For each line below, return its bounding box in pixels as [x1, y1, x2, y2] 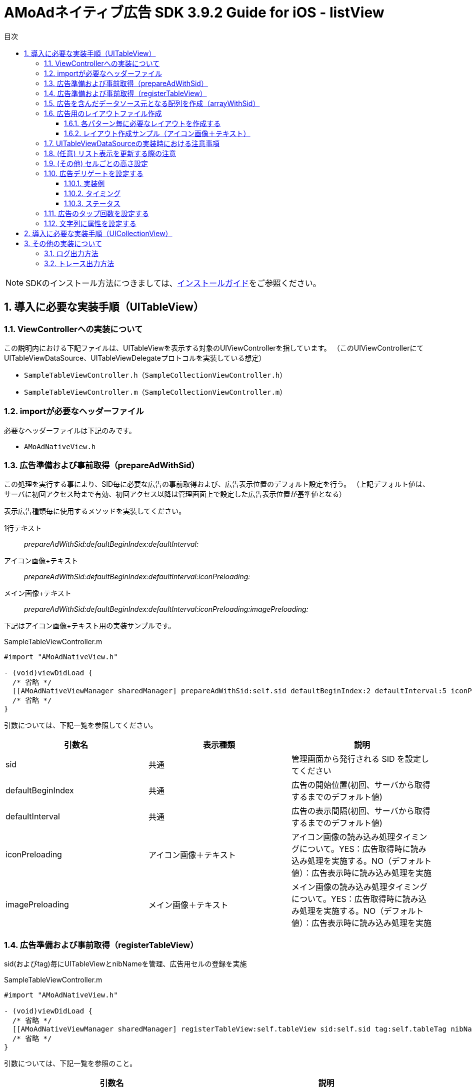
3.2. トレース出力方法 [44, 259, 114, 268]
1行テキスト [4, 524, 42, 533]
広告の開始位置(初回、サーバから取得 [291, 780, 430, 790]
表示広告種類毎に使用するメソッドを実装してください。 [4, 507, 186, 516]
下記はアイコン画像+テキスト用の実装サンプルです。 [4, 621, 175, 630]
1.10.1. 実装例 [64, 179, 105, 188]
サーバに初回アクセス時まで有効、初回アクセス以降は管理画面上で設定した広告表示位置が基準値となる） [4, 490, 346, 499]
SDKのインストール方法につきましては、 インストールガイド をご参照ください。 [25, 278, 321, 288]
